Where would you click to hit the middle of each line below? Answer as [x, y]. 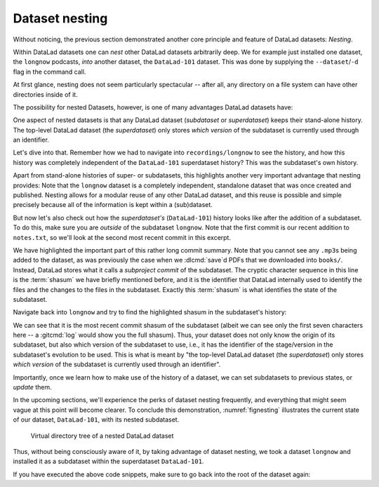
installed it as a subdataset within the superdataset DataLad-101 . [108, 461]
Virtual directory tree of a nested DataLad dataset [102, 436]
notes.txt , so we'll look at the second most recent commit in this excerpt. [122, 237]
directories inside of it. [45, 94]
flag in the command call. [49, 72]
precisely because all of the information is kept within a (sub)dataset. [113, 205]
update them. [32, 387]
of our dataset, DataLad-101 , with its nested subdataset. [96, 420]
